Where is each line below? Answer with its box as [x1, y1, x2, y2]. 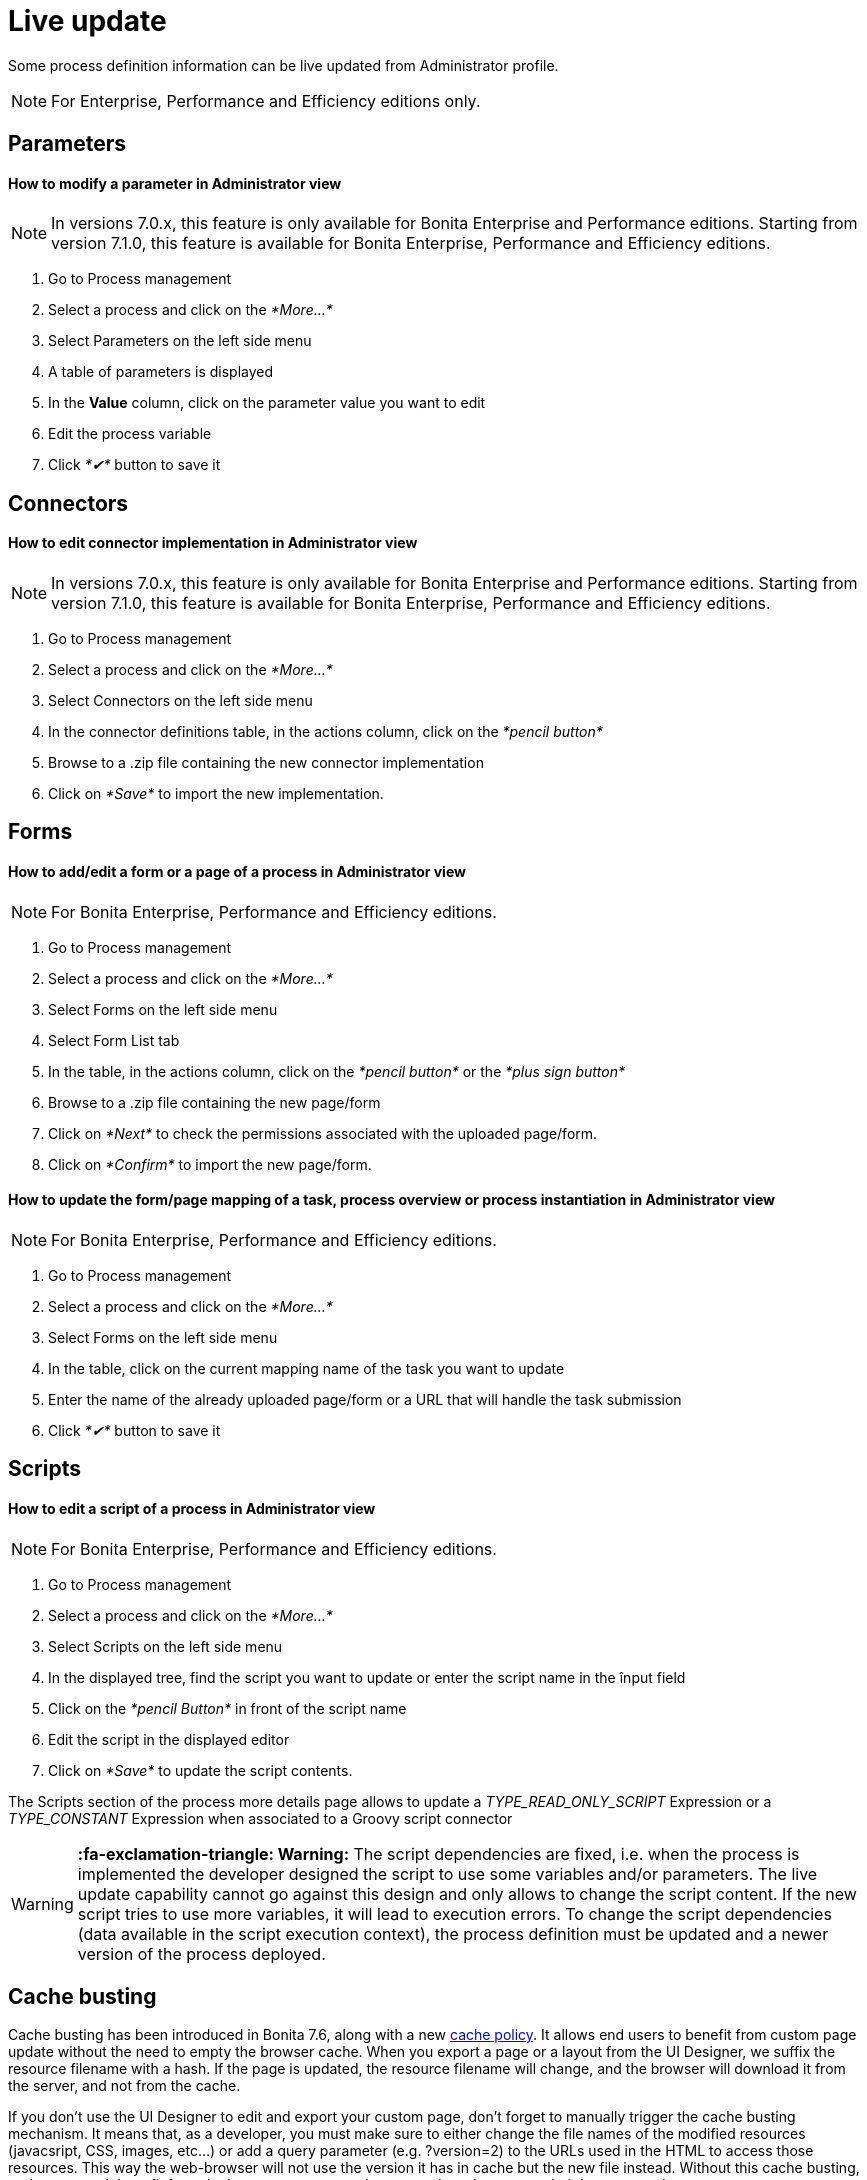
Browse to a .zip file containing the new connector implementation [48, 754, 484, 772]
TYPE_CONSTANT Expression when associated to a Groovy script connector [8, 1809, 513, 1827]
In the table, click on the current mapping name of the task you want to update [48, 1359, 565, 1377]
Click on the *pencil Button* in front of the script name [48, 1699, 407, 1717]
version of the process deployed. [77, 1943, 326, 1964]
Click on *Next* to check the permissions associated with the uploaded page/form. [48, 1124, 598, 1142]
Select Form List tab [48, 1031, 180, 1049]
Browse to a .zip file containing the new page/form [48, 1093, 381, 1111]
